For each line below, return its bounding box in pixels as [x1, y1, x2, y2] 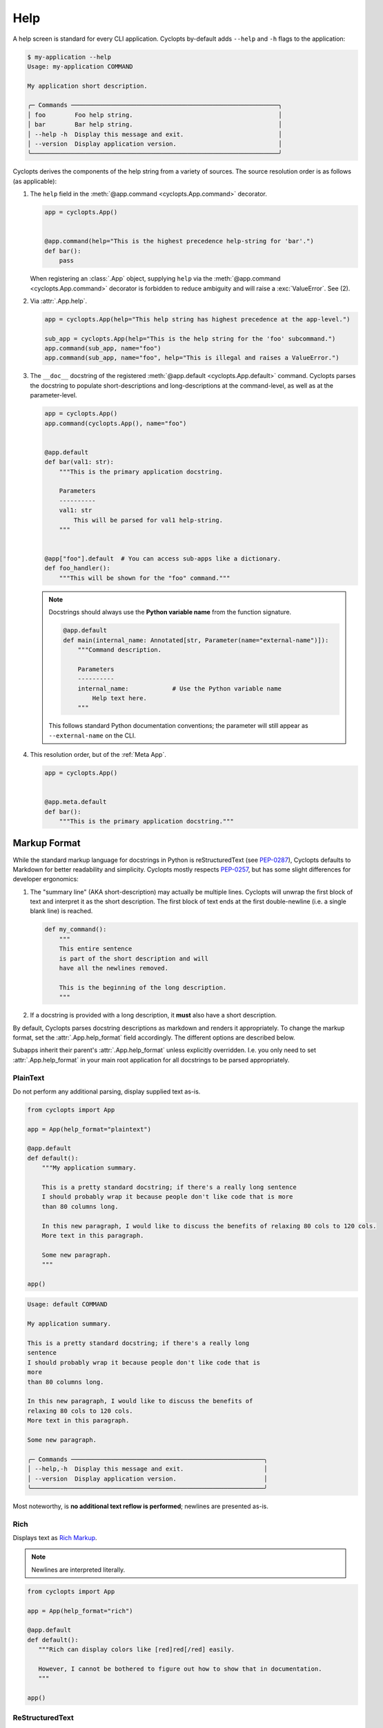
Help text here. [92, 694, 148, 702]
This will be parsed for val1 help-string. [73, 516, 224, 524]
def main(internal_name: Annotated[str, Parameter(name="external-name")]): [63, 636, 329, 644]
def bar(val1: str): [44, 458, 114, 466]
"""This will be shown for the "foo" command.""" [59, 574, 230, 582]
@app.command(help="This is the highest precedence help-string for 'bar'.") [44, 237, 314, 245]
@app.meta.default [44, 798, 107, 806]
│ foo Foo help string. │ [27, 111, 282, 119]
